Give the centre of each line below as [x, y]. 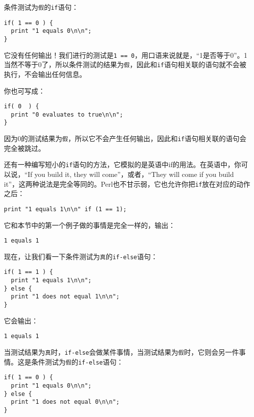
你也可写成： [24, 90]
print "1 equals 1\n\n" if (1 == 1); [65, 209]
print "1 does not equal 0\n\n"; [65, 402]
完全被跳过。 [24, 148]
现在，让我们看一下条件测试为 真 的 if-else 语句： [81, 256]
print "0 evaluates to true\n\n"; [67, 114]
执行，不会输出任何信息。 [45, 74]
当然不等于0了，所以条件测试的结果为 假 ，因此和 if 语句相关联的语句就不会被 [125, 64]
